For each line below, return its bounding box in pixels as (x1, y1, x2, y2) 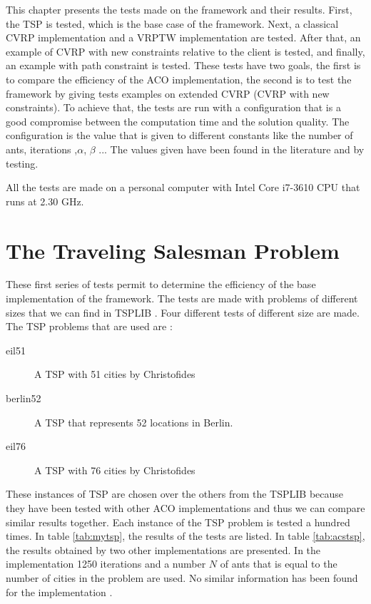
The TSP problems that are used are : (6, 319, 173, 334)
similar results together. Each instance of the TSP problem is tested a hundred (6, 514, 350, 529)
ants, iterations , (6, 141, 78, 156)
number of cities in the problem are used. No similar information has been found (6, 570, 358, 585)
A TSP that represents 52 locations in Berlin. (34, 414, 233, 429)
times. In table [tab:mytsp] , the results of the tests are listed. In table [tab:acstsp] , (6, 528, 365, 543)
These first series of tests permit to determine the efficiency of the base (6, 277, 316, 292)
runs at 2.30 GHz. (6, 193, 84, 208)
